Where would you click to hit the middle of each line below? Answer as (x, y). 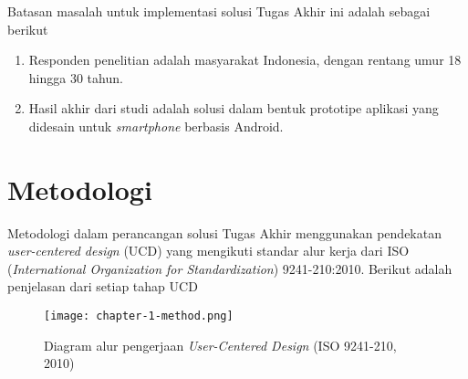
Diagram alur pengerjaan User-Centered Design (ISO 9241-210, (220, 345)
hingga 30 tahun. (76, 77)
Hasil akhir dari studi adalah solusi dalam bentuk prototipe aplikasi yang (234, 108)
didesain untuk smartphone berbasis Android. (156, 126)
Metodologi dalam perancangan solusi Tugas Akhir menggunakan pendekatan (224, 232)
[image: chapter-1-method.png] (139, 316)
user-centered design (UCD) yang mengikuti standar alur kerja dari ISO (208, 251)
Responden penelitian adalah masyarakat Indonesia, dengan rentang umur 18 (245, 60)
